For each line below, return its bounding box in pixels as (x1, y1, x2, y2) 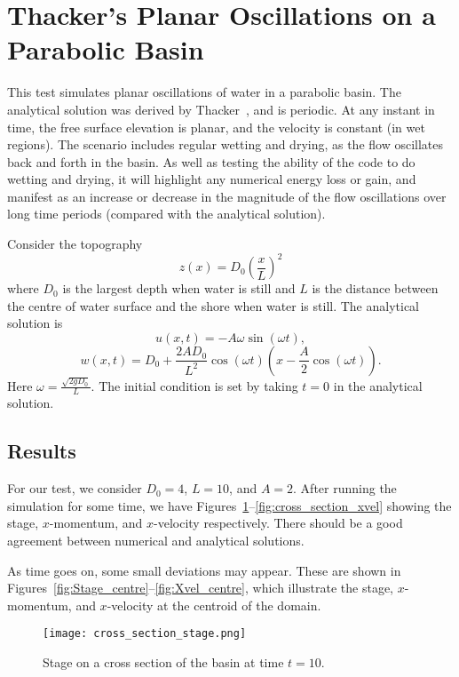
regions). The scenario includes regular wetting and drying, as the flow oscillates (7, 135, 444, 154)
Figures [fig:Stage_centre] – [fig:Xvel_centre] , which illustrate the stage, (7, 578, 394, 597)
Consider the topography (7, 235, 143, 253)
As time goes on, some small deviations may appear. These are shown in (7, 561, 401, 579)
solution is (7, 314, 63, 332)
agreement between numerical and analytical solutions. (7, 531, 305, 550)
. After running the (293, 479, 397, 498)
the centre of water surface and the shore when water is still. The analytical (7, 296, 420, 315)
